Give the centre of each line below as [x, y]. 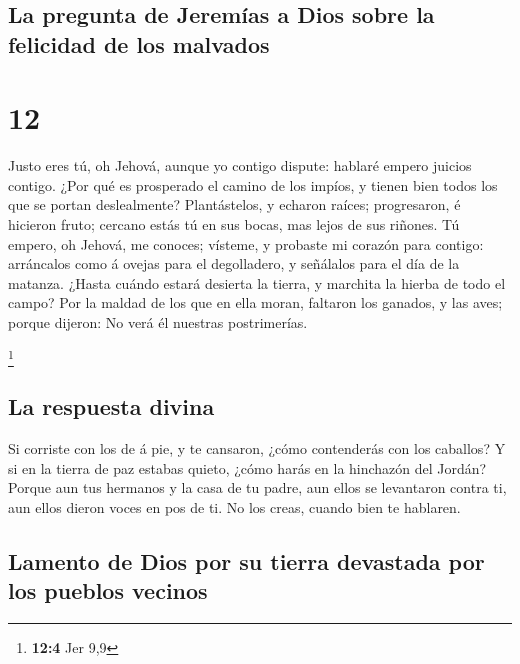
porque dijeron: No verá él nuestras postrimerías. [158, 322]
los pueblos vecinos [108, 590]
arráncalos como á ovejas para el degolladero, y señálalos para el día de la [234, 263]
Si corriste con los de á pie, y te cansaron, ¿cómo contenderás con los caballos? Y [257, 448]
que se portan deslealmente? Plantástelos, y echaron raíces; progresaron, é [234, 204]
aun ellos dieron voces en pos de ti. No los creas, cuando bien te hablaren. [234, 506]
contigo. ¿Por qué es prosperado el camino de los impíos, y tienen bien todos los [253, 184]
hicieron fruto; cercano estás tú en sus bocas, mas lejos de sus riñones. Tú [234, 224]
